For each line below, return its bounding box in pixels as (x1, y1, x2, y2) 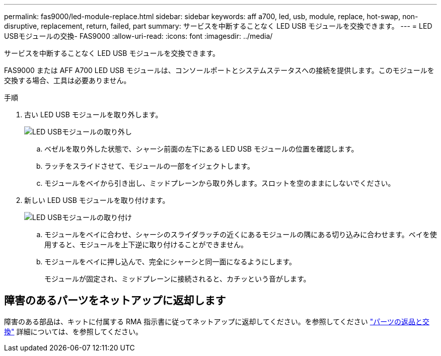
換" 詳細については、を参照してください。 (4, 327, 142, 336)
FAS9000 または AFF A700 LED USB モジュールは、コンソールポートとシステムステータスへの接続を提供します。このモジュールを (4, 66, 434, 75)
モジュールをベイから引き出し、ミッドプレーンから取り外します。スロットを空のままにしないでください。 (44, 179, 395, 187)
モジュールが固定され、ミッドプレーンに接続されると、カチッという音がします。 (44, 274, 311, 283)
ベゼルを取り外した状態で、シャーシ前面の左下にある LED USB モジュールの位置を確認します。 (44, 145, 358, 153)
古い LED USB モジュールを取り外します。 (24, 110, 163, 119)
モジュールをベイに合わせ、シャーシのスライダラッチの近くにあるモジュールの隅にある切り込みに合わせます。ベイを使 (44, 230, 437, 239)
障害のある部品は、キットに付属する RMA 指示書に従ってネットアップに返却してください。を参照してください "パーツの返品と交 (4, 317, 429, 326)
